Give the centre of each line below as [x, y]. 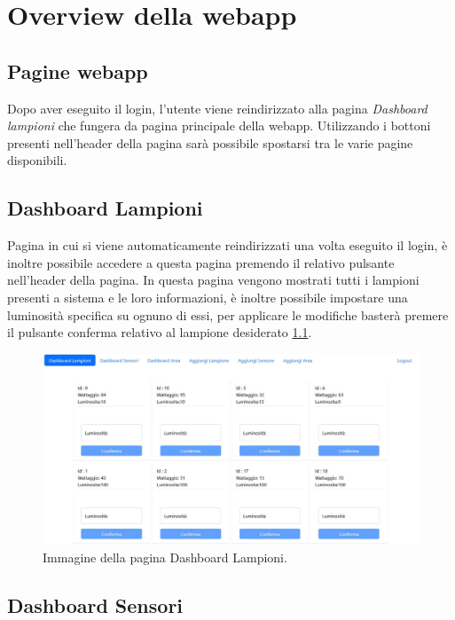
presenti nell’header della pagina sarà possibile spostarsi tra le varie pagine [210, 142]
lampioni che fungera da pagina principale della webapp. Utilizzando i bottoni [219, 126]
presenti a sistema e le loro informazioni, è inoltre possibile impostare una [208, 297]
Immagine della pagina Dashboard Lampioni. [165, 557]
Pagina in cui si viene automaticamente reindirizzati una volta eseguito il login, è [227, 245]
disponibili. [37, 160]
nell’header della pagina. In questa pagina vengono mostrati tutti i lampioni [213, 280]
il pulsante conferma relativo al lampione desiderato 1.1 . [160, 332]
